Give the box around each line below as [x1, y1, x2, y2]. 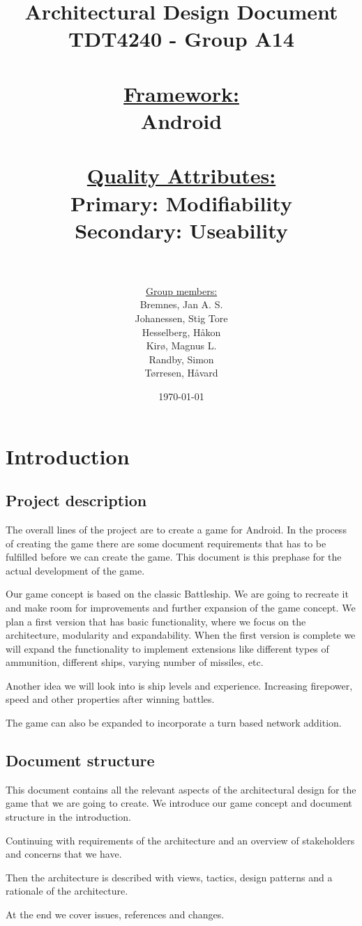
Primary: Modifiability [70, 188, 292, 217]
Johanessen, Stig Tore [135, 311, 228, 325]
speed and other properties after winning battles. [6, 692, 215, 706]
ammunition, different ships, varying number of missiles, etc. [6, 655, 264, 669]
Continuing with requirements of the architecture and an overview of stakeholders [6, 833, 355, 847]
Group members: [145, 283, 218, 298]
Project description [6, 489, 147, 511]
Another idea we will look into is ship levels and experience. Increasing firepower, [6, 678, 353, 692]
